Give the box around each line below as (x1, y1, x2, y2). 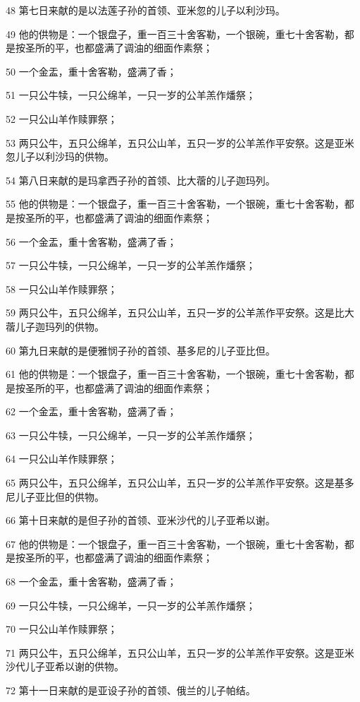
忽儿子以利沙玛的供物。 (6, 149, 114, 164)
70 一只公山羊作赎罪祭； (6, 621, 118, 636)
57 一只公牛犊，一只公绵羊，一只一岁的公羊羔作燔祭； (6, 258, 256, 273)
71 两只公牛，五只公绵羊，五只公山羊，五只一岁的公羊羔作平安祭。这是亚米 (6, 645, 354, 660)
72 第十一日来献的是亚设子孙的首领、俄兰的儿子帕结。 (6, 683, 256, 697)
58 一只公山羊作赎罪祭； (6, 281, 118, 296)
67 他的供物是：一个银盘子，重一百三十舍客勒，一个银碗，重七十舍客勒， (6, 536, 345, 551)
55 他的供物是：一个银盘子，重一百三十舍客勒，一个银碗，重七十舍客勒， (6, 196, 345, 211)
